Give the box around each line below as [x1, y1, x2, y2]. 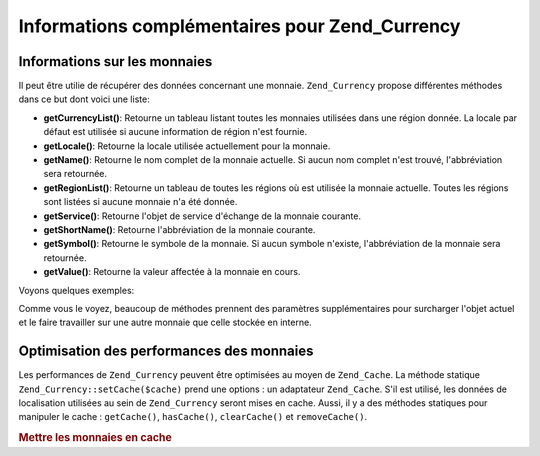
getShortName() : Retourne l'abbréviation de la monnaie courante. [43, 223, 316, 235]
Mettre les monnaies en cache [18, 431, 172, 445]
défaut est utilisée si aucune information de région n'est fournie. [43, 126, 308, 138]
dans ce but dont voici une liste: [18, 93, 150, 105]
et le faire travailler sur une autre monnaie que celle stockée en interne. [18, 316, 312, 329]
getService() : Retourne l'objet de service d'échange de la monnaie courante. [43, 210, 362, 222]
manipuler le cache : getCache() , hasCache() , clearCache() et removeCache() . [18, 411, 368, 423]
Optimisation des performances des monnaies [18, 343, 314, 360]
